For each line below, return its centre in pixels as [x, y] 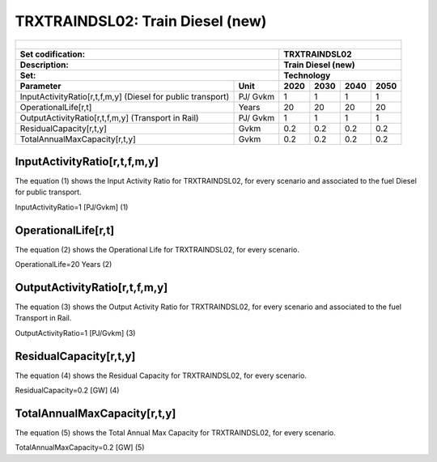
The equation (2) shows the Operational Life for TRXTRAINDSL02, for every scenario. [157, 249]
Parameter [40, 86]
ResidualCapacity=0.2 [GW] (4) [67, 390]
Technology [307, 75]
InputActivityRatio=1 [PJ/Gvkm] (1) [72, 207]
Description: [44, 65]
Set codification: [53, 54]
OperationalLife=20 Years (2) [64, 265]
